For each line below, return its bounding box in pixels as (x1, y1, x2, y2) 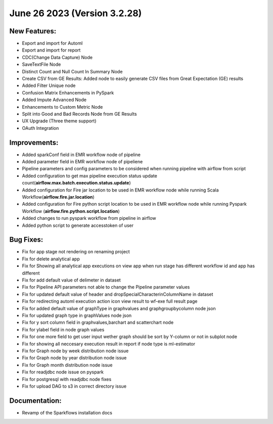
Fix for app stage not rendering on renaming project (22, 249, 130, 255)
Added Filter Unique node (22, 82, 76, 88)
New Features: (9, 27, 57, 35)
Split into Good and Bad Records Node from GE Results (22, 111, 137, 117)
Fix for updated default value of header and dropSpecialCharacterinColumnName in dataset (22, 291, 213, 297)
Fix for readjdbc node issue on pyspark (22, 369, 104, 375)
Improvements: (9, 138, 59, 147)
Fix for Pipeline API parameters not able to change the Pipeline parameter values (22, 284, 190, 290)
